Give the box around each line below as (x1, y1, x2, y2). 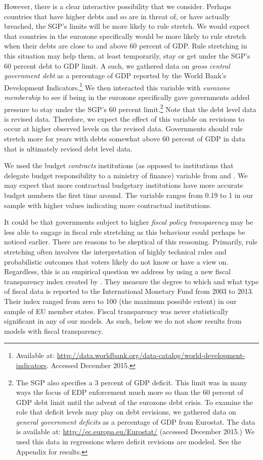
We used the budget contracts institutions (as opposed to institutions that (4, 160, 234, 171)
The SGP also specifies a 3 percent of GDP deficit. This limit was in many (16, 377, 247, 387)
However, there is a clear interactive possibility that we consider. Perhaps (4, 1, 232, 11)
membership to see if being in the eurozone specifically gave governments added (4, 92, 250, 102)
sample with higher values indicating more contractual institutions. (4, 199, 212, 210)
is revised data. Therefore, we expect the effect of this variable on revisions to (4, 113, 245, 124)
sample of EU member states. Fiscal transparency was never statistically (4, 305, 229, 316)
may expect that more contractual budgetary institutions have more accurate (4, 180, 243, 190)
